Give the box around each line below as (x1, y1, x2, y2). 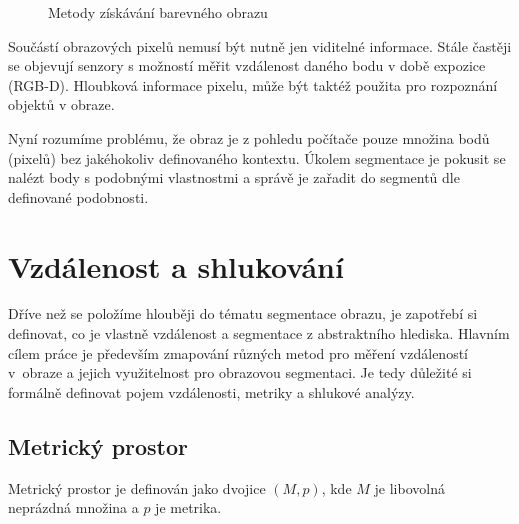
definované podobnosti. (8, 186, 149, 207)
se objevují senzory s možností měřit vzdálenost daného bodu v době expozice (8, 55, 486, 76)
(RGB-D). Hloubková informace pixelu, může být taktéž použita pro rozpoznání (8, 74, 498, 95)
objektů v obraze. (8, 94, 115, 115)
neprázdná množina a (8, 497, 139, 518)
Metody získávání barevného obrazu (48, 2, 268, 22)
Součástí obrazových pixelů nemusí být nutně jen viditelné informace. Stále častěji (8, 35, 512, 56)
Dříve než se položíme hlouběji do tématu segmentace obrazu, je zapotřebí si (8, 303, 478, 324)
